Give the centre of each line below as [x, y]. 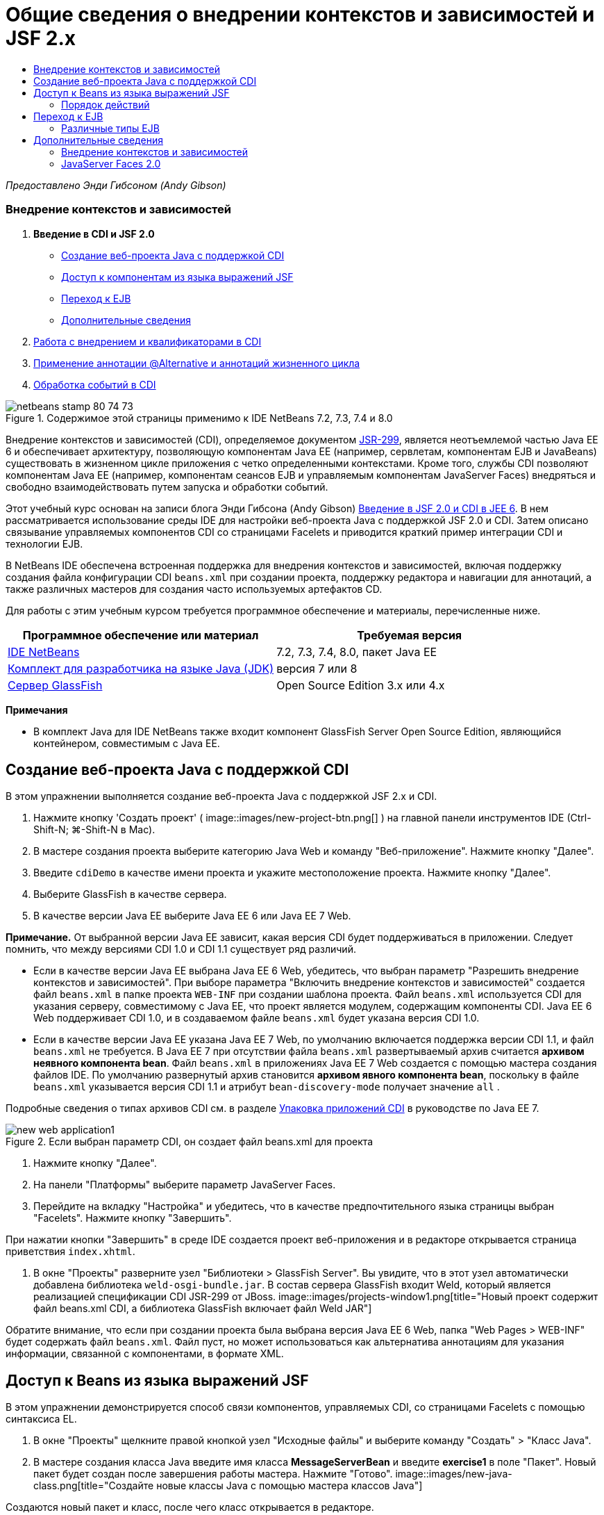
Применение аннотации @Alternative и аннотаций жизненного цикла [197, 363]
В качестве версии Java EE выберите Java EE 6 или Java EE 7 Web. [192, 916]
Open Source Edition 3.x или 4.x [361, 685]
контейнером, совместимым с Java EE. [127, 743]
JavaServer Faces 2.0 [111, 163]
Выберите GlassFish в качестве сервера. [130, 894]
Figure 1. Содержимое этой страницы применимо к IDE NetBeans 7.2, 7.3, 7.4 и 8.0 [199, 418]
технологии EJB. [44, 543]
